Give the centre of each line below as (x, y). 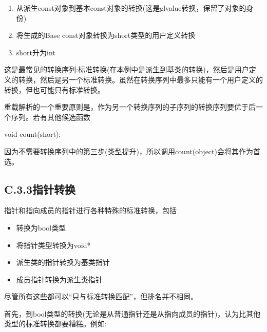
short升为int (36, 52)
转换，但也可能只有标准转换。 (54, 89)
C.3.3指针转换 (40, 189)
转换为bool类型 (41, 227)
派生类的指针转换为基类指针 (63, 262)
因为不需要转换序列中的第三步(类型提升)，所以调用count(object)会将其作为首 (132, 151)
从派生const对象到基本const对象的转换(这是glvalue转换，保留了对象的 (131, 8)
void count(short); (33, 134)
